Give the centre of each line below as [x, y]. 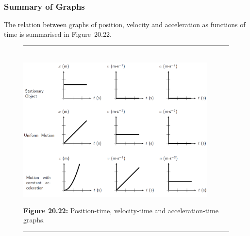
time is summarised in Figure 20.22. [58, 34]
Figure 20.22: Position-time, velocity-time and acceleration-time [121, 210]
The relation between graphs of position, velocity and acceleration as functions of [125, 24]
